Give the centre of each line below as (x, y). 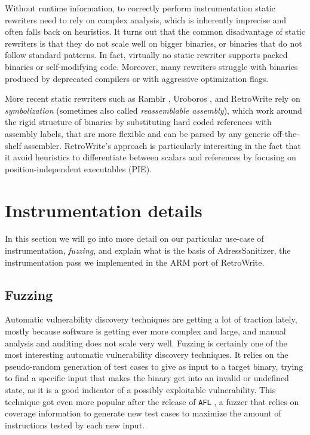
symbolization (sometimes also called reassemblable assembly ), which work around (154, 110)
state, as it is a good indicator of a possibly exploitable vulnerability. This (140, 389)
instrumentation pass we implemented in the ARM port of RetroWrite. (135, 262)
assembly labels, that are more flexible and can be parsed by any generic (138, 133)
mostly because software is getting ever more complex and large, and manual (145, 331)
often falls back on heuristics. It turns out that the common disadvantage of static (155, 31)
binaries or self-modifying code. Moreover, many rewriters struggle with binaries (151, 66)
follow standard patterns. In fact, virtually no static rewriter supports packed (146, 55)
